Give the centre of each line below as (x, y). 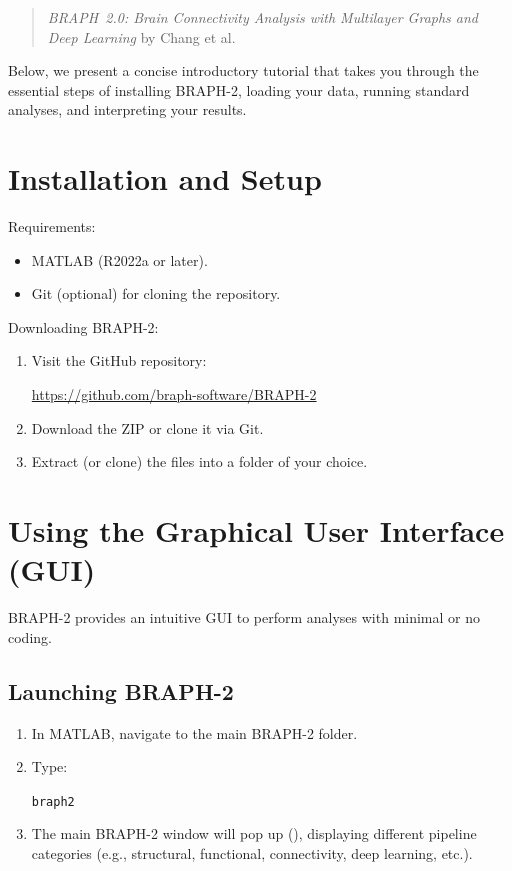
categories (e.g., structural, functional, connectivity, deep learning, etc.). (252, 852)
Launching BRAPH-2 (121, 690)
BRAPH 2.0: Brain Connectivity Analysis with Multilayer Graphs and (263, 17)
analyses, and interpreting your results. (127, 109)
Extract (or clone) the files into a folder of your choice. (199, 461)
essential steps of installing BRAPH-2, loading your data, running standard (239, 89)
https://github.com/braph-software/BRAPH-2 (174, 394)
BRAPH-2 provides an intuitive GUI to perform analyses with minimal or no (244, 617)
